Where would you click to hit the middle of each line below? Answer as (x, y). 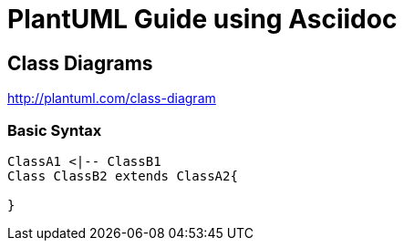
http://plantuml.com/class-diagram (112, 98)
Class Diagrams (80, 63)
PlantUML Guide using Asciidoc (202, 19)
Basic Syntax (55, 130)
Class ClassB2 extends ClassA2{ (123, 176)
